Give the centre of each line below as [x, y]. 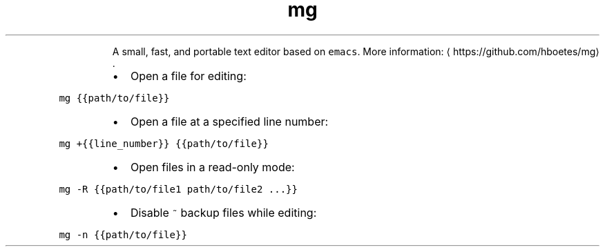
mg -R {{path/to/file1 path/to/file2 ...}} [178, 189]
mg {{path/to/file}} [114, 98]
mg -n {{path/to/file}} [123, 234]
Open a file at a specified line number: [229, 121]
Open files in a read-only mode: [212, 167]
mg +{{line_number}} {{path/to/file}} [164, 143]
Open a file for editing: [188, 76]
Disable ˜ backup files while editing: [223, 212]
